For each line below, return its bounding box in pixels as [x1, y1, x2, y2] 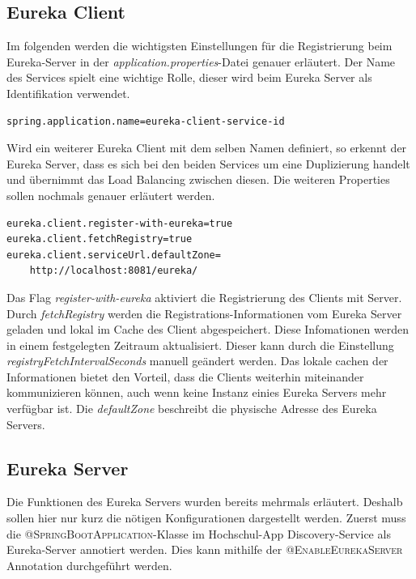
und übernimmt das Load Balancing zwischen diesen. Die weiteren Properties [6, 171, 390, 188]
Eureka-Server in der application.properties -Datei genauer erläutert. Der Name [6, 53, 396, 70]
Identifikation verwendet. [6, 84, 130, 101]
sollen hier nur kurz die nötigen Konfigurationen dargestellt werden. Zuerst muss [6, 509, 406, 526]
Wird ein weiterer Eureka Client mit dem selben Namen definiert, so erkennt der [6, 139, 407, 156]
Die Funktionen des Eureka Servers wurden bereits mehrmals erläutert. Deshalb [6, 493, 403, 510]
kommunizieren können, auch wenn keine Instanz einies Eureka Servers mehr [6, 384, 387, 401]
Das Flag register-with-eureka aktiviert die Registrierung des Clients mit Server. [6, 288, 402, 305]
